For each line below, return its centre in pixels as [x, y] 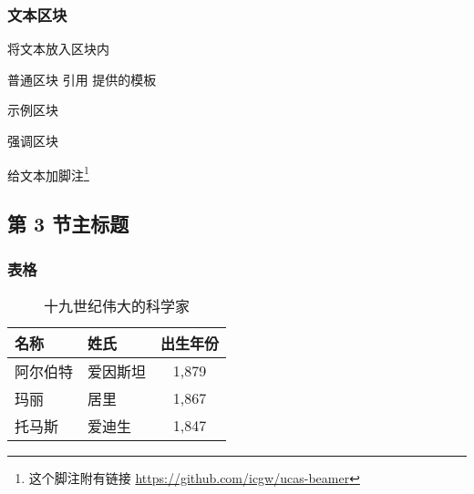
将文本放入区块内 [58, 49]
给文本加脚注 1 [48, 173]
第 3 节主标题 [68, 224]
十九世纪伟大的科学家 [117, 305]
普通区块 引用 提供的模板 [82, 79]
